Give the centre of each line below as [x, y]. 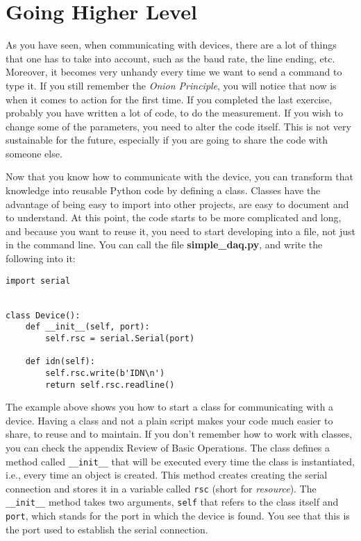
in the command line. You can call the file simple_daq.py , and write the [164, 244]
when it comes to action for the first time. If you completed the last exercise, [169, 99]
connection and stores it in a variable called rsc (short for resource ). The [161, 488]
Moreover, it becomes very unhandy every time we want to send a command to [174, 72]
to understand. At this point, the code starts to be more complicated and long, [174, 217]
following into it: [41, 258]
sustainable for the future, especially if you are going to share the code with [167, 140]
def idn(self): [60, 362]
